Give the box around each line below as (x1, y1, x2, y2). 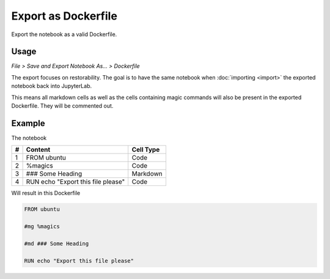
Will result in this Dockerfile (11, 190, 81, 197)
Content (26, 146, 51, 154)
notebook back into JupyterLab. (11, 83, 92, 90)
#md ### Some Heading (24, 240, 89, 247)
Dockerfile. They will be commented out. (11, 102, 114, 110)
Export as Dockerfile (11, 9, 117, 23)
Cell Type (131, 146, 160, 154)
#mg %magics (24, 223, 61, 230)
